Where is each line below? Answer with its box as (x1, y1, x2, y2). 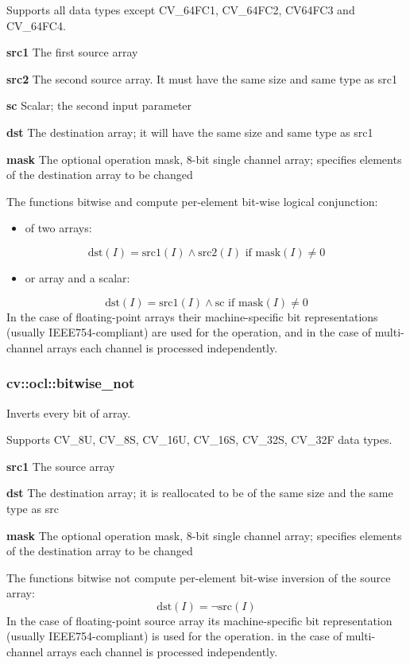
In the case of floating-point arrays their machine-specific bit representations (6, 308, 378, 325)
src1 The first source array (6, 44, 138, 60)
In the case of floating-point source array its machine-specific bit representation (6, 612, 393, 628)
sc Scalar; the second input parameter (6, 97, 192, 114)
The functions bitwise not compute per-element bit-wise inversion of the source (6, 569, 391, 585)
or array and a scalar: (25, 269, 130, 286)
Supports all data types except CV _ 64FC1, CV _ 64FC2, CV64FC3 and (6, 2, 355, 17)
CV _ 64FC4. (6, 17, 66, 33)
